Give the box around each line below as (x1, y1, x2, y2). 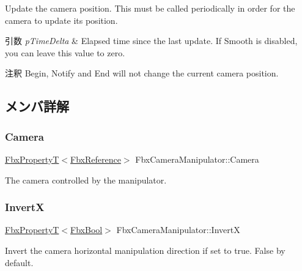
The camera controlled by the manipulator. (5, 173, 167, 186)
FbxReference (70, 152, 121, 165)
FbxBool (70, 223, 103, 236)
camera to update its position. (5, 13, 118, 26)
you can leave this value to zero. (5, 46, 125, 59)
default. (5, 256, 34, 269)
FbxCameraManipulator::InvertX (116, 223, 240, 236)
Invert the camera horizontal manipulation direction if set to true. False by (5, 243, 285, 256)
